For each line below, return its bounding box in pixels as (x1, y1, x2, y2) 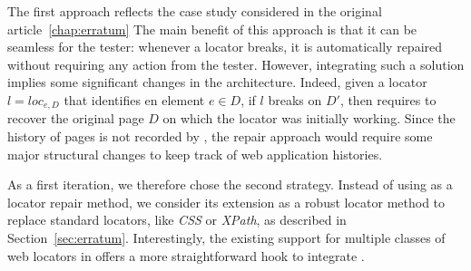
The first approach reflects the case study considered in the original (7, 2, 382, 20)
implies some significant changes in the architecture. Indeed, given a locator (7, 73, 427, 92)
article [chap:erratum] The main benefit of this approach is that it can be (7, 19, 417, 38)
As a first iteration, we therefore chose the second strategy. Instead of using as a (7, 175, 453, 194)
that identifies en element (64, 90, 205, 109)
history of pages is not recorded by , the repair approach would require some (7, 127, 433, 146)
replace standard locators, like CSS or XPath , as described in (7, 210, 347, 229)
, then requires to (339, 90, 437, 109)
